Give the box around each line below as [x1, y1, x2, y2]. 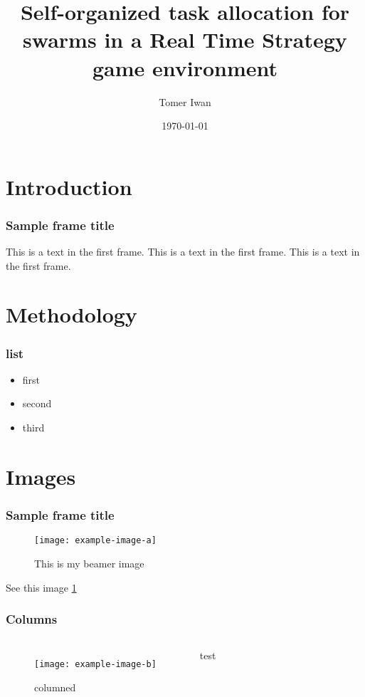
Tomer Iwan [159, 94, 211, 109]
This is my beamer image [34, 555, 144, 570]
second [22, 396, 52, 411]
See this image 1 [6, 580, 77, 594]
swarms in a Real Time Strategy [23, 25, 347, 54]
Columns [6, 610, 58, 628]
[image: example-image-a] [34, 535, 157, 546]
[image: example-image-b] [34, 659, 157, 670]
